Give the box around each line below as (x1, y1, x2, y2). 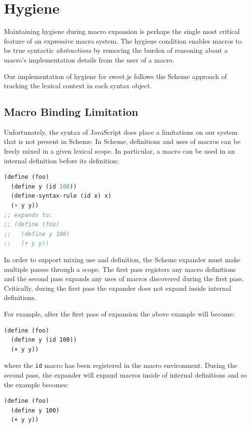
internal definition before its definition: (4, 155, 119, 165)
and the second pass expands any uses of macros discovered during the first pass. (4, 273, 244, 284)
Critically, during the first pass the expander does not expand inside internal (4, 283, 231, 293)
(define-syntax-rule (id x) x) (11, 192, 111, 200)
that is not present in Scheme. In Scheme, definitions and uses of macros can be (4, 136, 241, 146)
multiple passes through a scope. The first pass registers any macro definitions (4, 264, 236, 274)
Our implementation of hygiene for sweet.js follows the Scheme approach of (4, 71, 227, 81)
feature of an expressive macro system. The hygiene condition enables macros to (4, 35, 242, 46)
